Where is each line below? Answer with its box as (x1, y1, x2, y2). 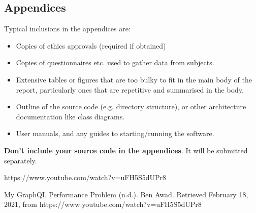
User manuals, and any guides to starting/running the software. (16, 128, 214, 139)
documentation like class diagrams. (16, 111, 125, 121)
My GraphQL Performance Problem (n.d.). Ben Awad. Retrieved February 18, (4, 189, 248, 199)
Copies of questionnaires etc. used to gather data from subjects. (16, 57, 214, 68)
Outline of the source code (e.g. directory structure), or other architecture (16, 101, 246, 112)
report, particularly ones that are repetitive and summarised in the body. (16, 84, 244, 95)
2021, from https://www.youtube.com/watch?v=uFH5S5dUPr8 (4, 199, 202, 209)
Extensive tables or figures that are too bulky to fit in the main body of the (16, 74, 252, 84)
